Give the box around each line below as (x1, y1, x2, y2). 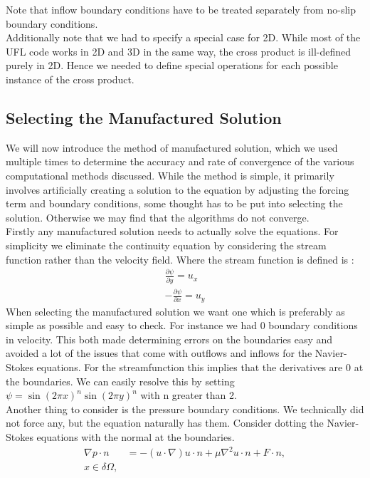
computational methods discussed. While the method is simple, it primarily (6, 167, 334, 182)
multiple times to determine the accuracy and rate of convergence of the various (6, 154, 354, 169)
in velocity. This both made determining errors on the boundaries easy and (6, 331, 333, 346)
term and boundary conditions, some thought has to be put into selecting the (6, 196, 343, 211)
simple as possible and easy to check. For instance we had (6, 318, 257, 333)
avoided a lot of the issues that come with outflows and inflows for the (6, 345, 312, 360)
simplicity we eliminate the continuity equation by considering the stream (6, 237, 327, 252)
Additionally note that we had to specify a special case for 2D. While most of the (6, 30, 361, 45)
